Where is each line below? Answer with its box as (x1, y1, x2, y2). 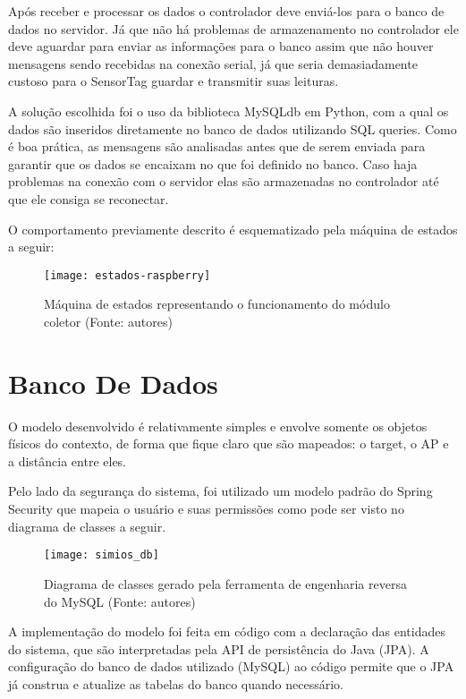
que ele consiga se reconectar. (8, 189, 169, 208)
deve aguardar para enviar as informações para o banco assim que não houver (8, 37, 434, 55)
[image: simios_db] (44, 549, 159, 562)
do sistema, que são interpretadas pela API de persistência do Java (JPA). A (8, 639, 429, 658)
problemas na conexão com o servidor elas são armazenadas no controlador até (8, 172, 439, 191)
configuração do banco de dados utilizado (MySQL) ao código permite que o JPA (8, 657, 454, 676)
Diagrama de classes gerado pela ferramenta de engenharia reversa (44, 574, 407, 592)
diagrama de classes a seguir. (8, 516, 166, 535)
